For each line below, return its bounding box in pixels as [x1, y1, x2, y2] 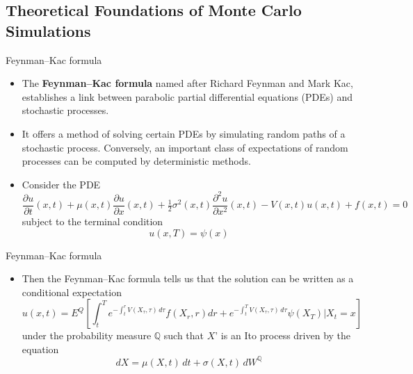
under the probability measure [22, 328, 152, 343]
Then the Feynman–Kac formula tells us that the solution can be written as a [22, 271, 354, 286]
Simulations [6, 19, 91, 41]
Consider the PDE [22, 177, 101, 191]
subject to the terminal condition [22, 213, 163, 228]
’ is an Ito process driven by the [215, 328, 351, 343]
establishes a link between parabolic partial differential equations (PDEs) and [22, 89, 353, 104]
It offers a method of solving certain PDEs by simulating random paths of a [22, 126, 346, 140]
